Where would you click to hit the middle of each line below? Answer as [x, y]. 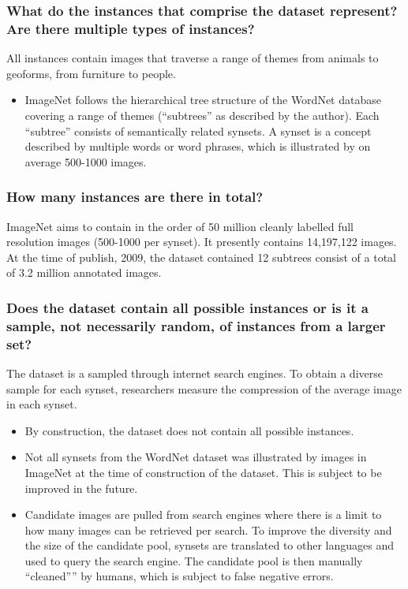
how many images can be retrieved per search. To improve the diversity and [208, 529]
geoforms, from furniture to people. [91, 73]
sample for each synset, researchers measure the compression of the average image [204, 388]
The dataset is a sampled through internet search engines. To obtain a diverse [195, 373]
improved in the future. [81, 488]
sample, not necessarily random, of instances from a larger [196, 325]
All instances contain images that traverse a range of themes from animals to [193, 58]
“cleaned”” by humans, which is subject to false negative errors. [179, 576]
